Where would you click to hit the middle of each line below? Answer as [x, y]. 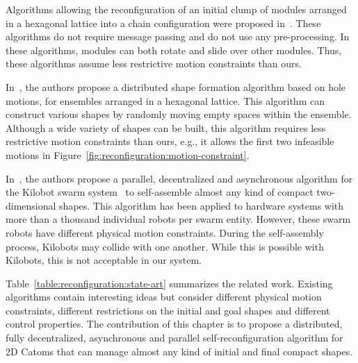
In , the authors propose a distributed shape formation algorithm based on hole [176, 86]
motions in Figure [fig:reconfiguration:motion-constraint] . [128, 154]
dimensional [31, 205]
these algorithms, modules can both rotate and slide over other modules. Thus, [174, 50]
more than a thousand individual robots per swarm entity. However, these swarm [178, 219]
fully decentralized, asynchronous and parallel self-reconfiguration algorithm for [174, 338]
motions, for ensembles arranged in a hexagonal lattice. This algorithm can [165, 100]
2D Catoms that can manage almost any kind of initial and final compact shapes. [179, 351]
